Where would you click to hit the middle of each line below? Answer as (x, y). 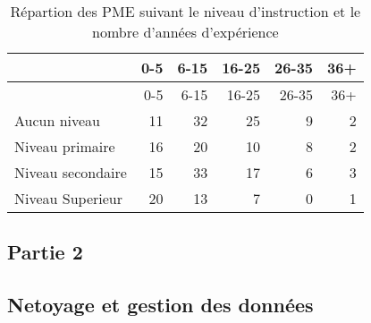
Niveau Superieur (69, 198)
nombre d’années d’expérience (185, 32)
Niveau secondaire (71, 172)
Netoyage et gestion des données (160, 305)
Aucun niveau (58, 120)
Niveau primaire (65, 146)
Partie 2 (45, 252)
